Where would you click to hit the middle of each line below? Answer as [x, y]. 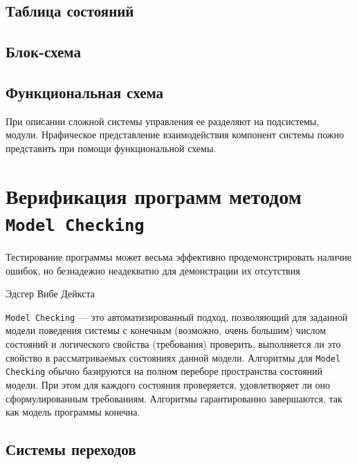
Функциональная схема [85, 92]
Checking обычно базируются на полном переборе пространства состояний [164, 371]
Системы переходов [71, 449]
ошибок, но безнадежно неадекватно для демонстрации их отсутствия [153, 270]
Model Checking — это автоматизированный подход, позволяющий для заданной [177, 316]
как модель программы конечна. [73, 412]
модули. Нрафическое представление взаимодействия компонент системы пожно [175, 134]
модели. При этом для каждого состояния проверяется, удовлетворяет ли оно [168, 384]
